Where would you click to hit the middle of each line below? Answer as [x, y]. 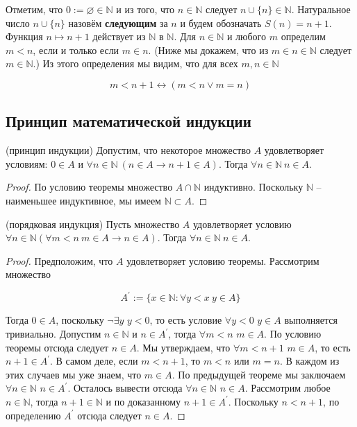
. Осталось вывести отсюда [125, 388]
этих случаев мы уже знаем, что [74, 374]
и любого [247, 36]
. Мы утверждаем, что [183, 347]
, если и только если [76, 50]
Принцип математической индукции [128, 121]
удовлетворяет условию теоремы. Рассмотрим [223, 260]
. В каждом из [309, 361]
